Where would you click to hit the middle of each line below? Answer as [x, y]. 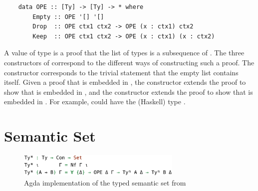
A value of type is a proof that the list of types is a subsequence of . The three [124, 53]
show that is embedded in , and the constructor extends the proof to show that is [129, 92]
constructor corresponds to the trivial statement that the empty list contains [121, 72]
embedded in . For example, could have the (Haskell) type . [95, 101]
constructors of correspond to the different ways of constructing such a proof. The [129, 62]
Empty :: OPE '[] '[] [68, 17]
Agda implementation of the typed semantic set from [105, 182]
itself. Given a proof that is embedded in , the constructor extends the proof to [125, 82]
